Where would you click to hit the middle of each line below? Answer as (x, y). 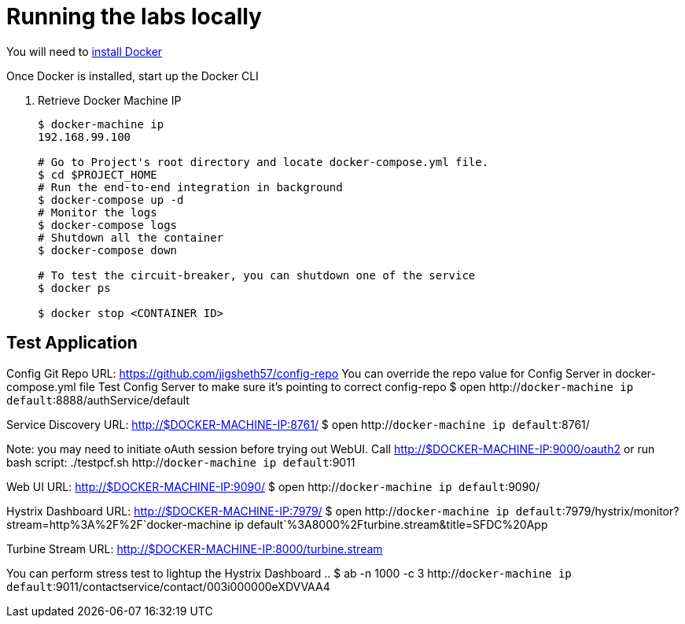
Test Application (72, 343)
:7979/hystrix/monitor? (621, 511)
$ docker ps (74, 288)
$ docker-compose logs (108, 225)
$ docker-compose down (108, 250)
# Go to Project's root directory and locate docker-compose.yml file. (263, 162)
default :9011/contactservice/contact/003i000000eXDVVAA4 (168, 586)
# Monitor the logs (98, 212)
